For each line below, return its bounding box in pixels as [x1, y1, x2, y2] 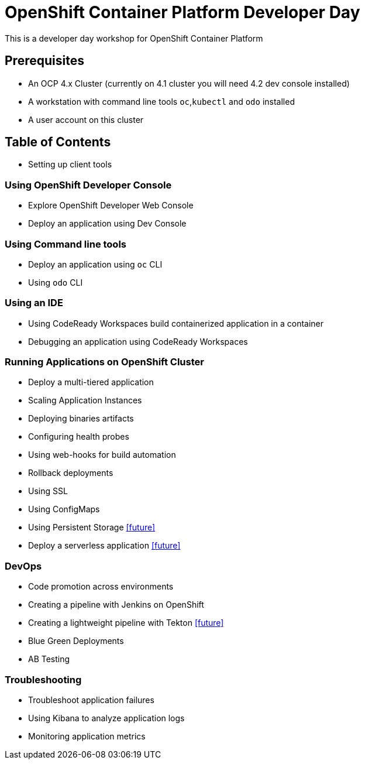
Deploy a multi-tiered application [28, 377, 154, 388]
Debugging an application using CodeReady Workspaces [28, 336, 248, 347]
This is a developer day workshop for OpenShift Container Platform [5, 33, 263, 43]
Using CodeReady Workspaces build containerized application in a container [28, 318, 324, 328]
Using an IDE [5, 297, 63, 309]
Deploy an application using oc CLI [28, 259, 163, 269]
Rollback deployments [28, 468, 113, 478]
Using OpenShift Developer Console [5, 179, 172, 191]
